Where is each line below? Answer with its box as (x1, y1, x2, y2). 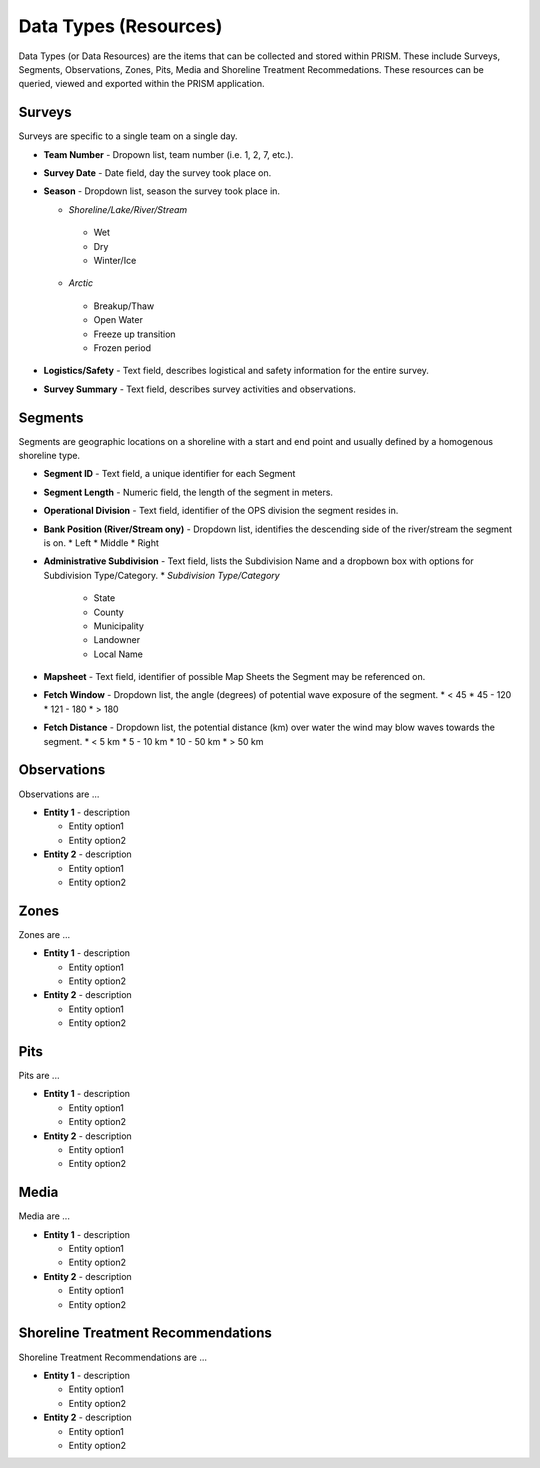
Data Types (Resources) (18, 15, 223, 37)
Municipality (93, 620, 145, 632)
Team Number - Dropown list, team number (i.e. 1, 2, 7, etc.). (43, 148, 294, 160)
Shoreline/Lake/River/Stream (68, 203, 188, 215)
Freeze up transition (93, 328, 176, 340)
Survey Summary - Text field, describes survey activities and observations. (43, 383, 357, 395)
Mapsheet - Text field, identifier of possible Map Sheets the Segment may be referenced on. (43, 671, 426, 683)
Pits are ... (18, 1070, 60, 1082)
